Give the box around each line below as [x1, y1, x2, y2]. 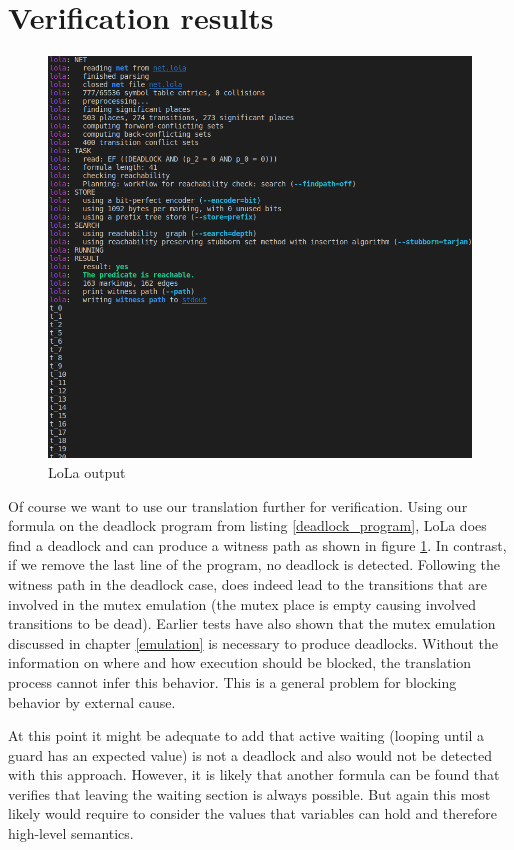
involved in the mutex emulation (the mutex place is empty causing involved [8, 593, 476, 614]
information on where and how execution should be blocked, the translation [8, 652, 472, 673]
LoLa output [48, 461, 126, 482]
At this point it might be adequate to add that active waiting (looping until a [8, 725, 485, 746]
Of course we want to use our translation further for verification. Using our [8, 495, 468, 516]
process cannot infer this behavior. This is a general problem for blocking [8, 671, 457, 692]
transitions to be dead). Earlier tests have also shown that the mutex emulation [8, 613, 496, 634]
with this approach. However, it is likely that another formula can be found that [8, 764, 500, 785]
